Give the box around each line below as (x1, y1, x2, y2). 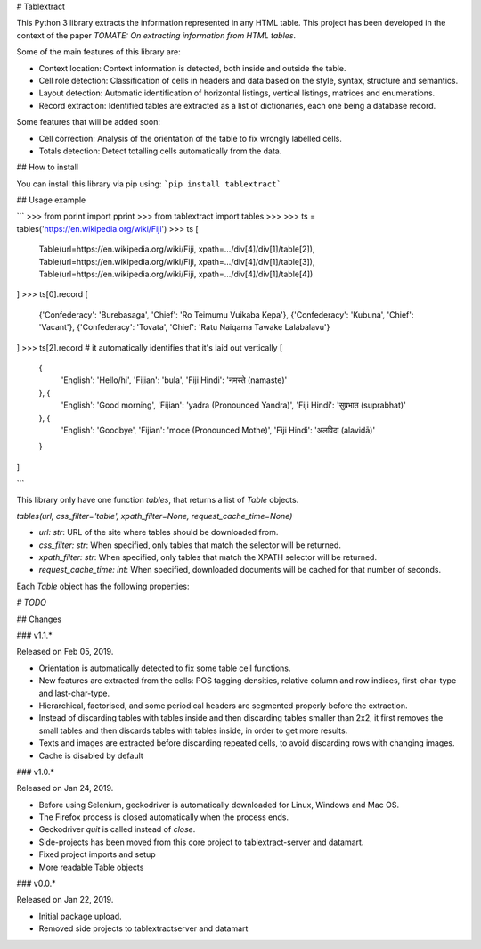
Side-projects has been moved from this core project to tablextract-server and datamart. (38, 837, 364, 847)
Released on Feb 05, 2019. (16, 647, 114, 657)
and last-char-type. (38, 688, 110, 698)
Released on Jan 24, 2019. (16, 783, 114, 794)
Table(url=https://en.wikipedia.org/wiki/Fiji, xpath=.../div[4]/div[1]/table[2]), (38, 243, 315, 254)
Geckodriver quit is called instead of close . (38, 824, 196, 835)
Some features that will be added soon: (16, 117, 160, 128)
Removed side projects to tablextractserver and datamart (38, 923, 249, 934)
